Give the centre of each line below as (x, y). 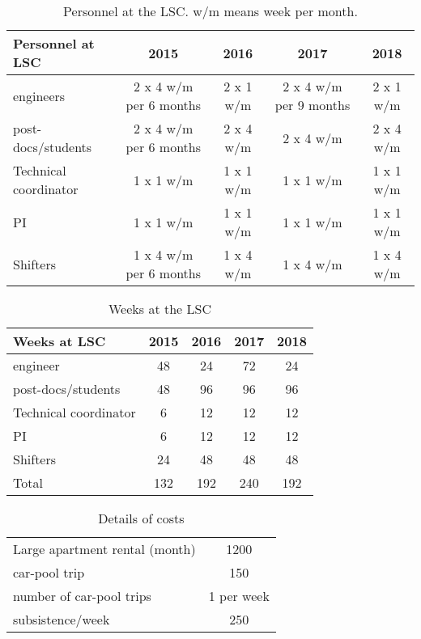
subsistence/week (62, 619)
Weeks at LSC (60, 341)
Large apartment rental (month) (104, 549)
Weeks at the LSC (159, 309)
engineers (39, 95)
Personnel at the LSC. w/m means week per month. (210, 11)
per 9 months (313, 105)
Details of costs (141, 518)
